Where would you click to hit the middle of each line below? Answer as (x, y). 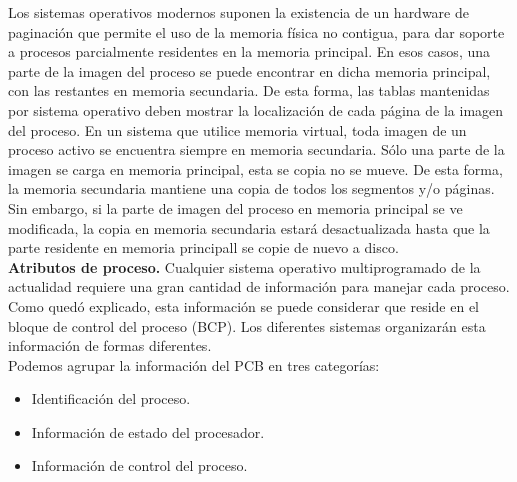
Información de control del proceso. (139, 465)
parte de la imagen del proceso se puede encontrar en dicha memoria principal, (249, 70)
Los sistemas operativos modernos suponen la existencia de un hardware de (238, 12)
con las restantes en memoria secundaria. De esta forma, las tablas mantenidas (249, 90)
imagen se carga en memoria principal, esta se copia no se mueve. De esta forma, (255, 168)
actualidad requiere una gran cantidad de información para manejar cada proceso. (259, 286)
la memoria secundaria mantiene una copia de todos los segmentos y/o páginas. (251, 188)
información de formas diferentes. (110, 345)
